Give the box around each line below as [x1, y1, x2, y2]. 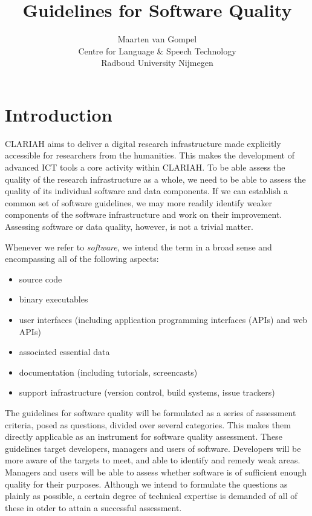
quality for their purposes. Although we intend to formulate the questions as [5, 477, 288, 490]
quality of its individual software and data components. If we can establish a [5, 185, 288, 197]
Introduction [5, 102, 112, 126]
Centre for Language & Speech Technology [78, 44, 236, 57]
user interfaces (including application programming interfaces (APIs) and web [19, 313, 308, 325]
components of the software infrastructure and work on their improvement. [5, 208, 282, 221]
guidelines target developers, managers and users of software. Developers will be [5, 442, 301, 454]
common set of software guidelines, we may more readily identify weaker [5, 196, 273, 209]
